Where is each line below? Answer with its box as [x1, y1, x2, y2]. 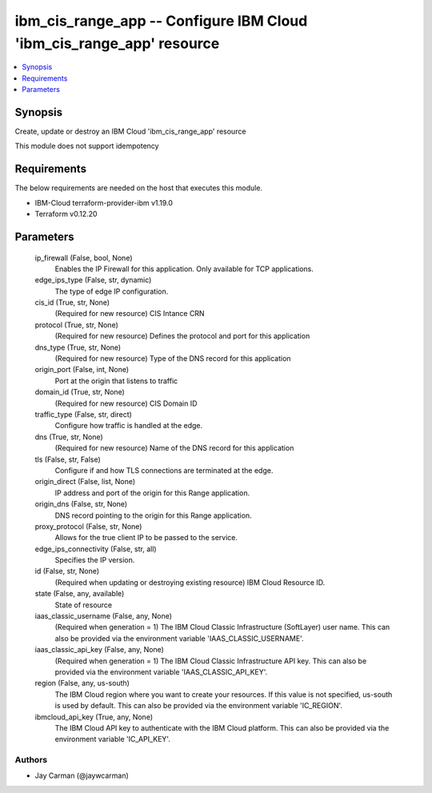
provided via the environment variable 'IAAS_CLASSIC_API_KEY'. [54, 667, 268, 676]
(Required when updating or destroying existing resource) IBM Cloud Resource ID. [54, 577, 326, 587]
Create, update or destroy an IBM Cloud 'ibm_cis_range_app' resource [14, 126, 246, 136]
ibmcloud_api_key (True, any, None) [34, 712, 154, 722]
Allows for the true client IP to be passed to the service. [54, 533, 238, 543]
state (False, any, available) [34, 589, 125, 599]
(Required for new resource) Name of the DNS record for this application [54, 443, 294, 453]
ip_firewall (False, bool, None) [34, 253, 133, 262]
